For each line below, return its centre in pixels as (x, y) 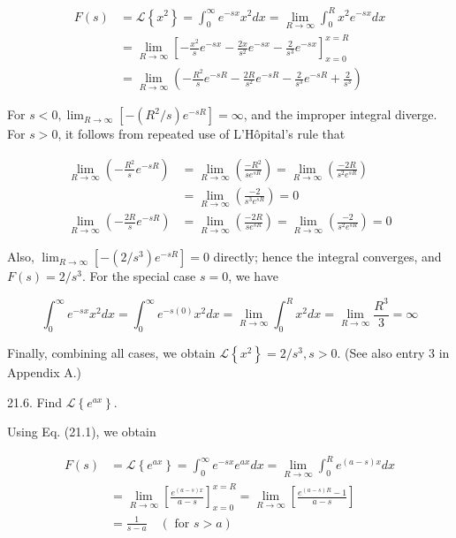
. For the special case (139, 276)
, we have (253, 276)
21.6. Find (35, 402)
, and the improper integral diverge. (340, 114)
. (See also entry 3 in (393, 353)
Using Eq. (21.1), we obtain (82, 432)
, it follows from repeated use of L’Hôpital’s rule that (201, 134)
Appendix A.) (45, 372)
